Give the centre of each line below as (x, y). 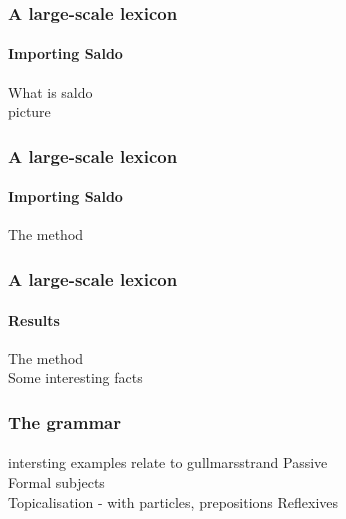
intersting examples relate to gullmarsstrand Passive (168, 462)
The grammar (64, 421)
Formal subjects (56, 481)
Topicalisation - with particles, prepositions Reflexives (173, 501)
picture (29, 111)
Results (34, 319)
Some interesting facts (75, 377)
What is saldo (50, 91)
